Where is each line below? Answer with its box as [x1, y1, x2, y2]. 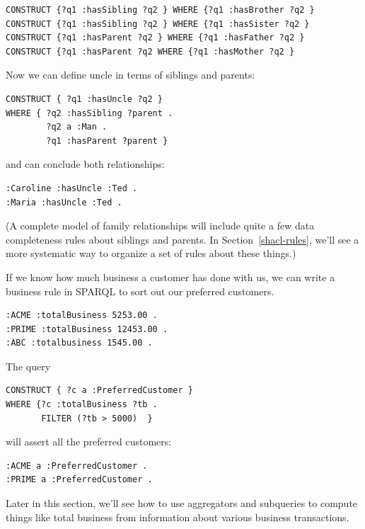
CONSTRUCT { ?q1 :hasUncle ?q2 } [6, 93, 163, 104]
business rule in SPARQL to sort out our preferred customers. [6, 283, 274, 298]
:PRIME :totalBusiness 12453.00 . [6, 324, 168, 334]
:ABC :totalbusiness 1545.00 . [6, 338, 153, 348]
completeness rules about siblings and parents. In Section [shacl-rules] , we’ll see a [6, 232, 359, 246]
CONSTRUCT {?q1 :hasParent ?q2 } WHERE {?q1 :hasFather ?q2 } [6, 33, 305, 43]
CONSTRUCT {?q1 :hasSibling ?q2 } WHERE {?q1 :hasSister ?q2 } [6, 18, 310, 29]
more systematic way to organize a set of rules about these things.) [6, 246, 296, 261]
